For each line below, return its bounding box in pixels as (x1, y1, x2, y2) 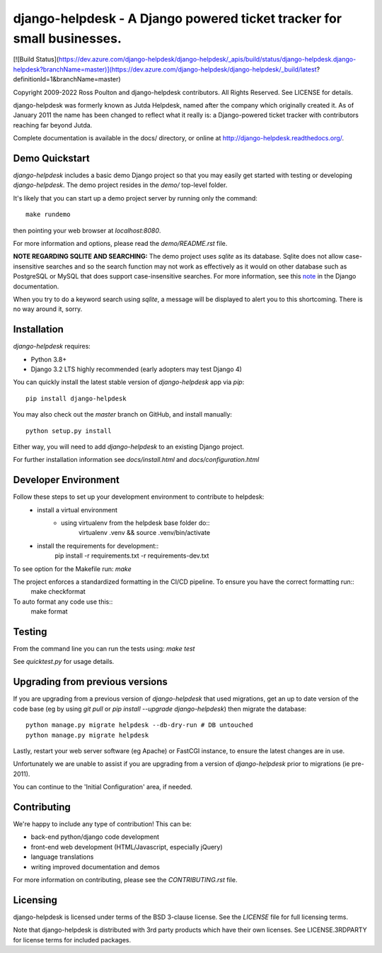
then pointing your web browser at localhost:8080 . (13, 226, 161, 235)
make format (30, 607, 68, 616)
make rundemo (25, 210, 71, 219)
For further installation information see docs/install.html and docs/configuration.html (13, 456, 260, 464)
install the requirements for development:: (37, 541, 159, 550)
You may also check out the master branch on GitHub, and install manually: (13, 410, 233, 419)
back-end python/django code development (30, 833, 159, 841)
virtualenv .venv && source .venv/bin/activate (79, 529, 211, 537)
